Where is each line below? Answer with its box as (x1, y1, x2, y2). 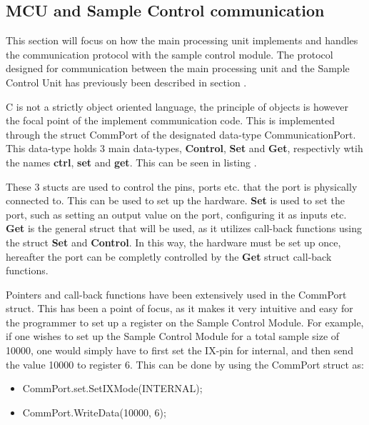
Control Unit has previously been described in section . (6, 74, 247, 89)
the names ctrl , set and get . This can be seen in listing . (6, 154, 257, 169)
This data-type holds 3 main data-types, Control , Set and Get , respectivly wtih (6, 141, 363, 156)
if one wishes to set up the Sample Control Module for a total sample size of (6, 329, 340, 344)
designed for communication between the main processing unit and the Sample (6, 61, 350, 76)
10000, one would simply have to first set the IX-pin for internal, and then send (6, 343, 353, 358)
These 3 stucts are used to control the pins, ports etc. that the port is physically (6, 179, 358, 194)
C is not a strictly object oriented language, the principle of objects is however (6, 99, 348, 114)
